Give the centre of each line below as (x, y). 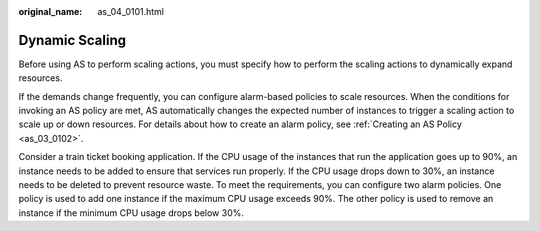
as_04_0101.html (131, 11)
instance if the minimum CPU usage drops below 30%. (131, 212)
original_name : (50, 11)
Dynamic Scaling (72, 40)
